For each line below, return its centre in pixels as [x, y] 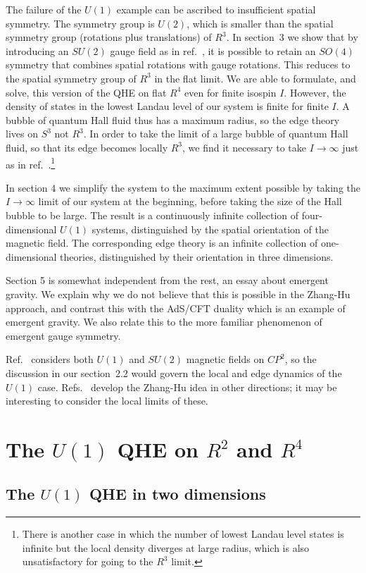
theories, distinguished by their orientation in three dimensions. [197, 256]
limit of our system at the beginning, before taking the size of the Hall [190, 201]
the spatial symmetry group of [71, 78]
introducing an [37, 50]
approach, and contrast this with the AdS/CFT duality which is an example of [176, 308]
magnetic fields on [225, 359]
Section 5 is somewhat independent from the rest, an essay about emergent [167, 280]
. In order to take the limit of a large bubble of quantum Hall [216, 134]
